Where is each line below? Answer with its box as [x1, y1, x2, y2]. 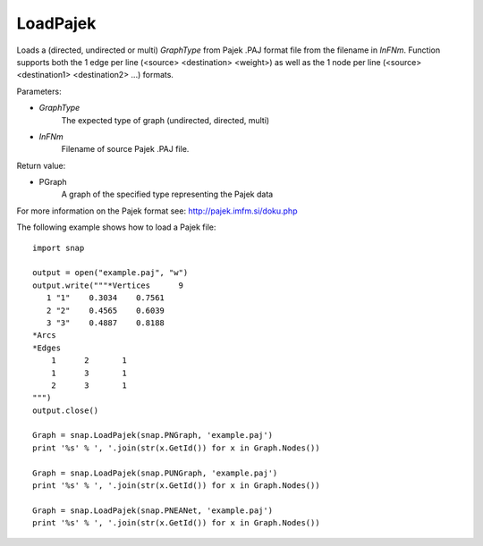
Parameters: [16, 86, 62, 97]
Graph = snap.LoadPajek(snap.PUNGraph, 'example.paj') [32, 467, 278, 478]
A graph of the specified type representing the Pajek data [61, 189, 274, 200]
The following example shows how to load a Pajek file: [16, 222, 216, 232]
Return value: [16, 160, 66, 171]
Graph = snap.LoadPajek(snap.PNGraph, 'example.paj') [32, 430, 273, 441]
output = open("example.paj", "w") [32, 268, 189, 278]
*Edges [32, 342, 62, 353]
